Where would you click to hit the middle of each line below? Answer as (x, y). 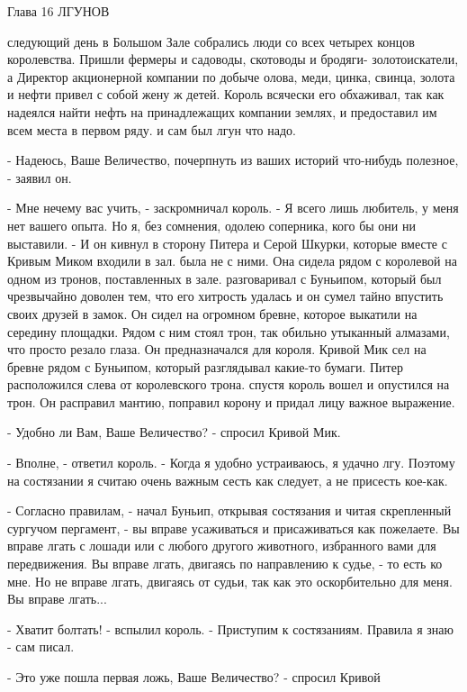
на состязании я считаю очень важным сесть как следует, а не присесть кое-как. (228, 480)
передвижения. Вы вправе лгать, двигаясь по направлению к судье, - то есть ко (225, 564)
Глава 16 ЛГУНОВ (58, 11)
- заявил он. (40, 177)
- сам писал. (41, 646)
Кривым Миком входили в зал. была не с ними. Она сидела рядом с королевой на (232, 261)
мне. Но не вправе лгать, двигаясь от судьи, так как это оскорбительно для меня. (230, 581)
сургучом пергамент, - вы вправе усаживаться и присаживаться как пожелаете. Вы (233, 528)
